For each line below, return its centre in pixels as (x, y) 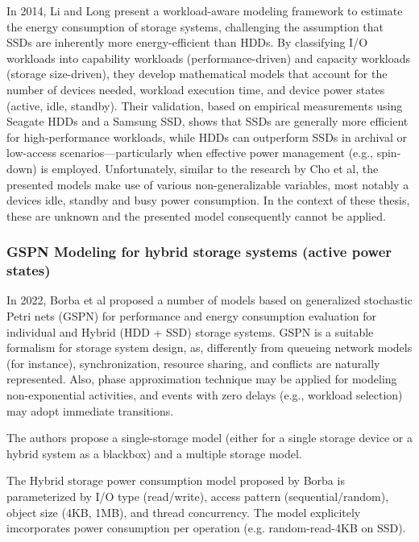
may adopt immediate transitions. (90, 410)
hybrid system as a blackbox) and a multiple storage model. (154, 453)
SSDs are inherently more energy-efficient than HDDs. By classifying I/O (187, 42)
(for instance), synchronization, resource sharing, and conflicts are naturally (193, 363)
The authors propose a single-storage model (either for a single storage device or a (209, 438)
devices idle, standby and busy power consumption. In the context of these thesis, (208, 200)
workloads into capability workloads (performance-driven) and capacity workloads (209, 58)
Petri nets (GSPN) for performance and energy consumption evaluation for (192, 316)
